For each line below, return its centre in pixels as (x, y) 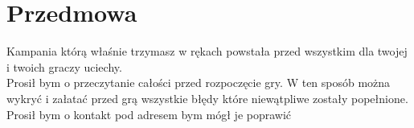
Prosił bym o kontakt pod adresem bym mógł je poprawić (149, 114)
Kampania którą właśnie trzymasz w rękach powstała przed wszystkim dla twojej (207, 51)
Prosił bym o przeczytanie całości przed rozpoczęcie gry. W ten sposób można (199, 83)
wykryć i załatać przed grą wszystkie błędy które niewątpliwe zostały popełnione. (207, 98)
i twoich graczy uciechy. (64, 66)
